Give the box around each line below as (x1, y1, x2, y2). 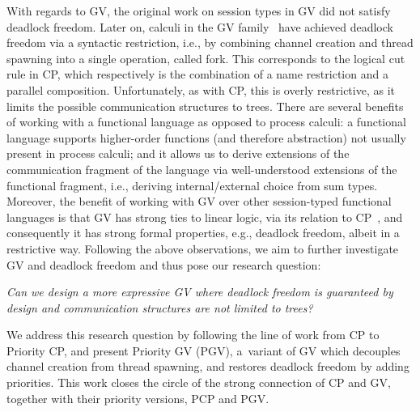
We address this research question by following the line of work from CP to (6, 326, 380, 343)
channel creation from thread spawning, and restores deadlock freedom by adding (6, 358, 409, 375)
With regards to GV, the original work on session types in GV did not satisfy (6, 2, 391, 19)
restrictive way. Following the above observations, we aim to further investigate (6, 240, 399, 257)
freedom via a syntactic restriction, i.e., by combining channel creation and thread (6, 34, 414, 51)
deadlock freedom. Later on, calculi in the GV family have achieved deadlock (6, 18, 393, 35)
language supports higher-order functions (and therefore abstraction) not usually (6, 129, 406, 146)
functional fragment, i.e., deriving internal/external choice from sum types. (6, 176, 378, 193)
